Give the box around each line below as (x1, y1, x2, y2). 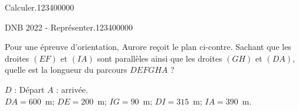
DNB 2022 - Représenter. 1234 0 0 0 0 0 (5, 21, 133, 33)
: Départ (14, 83, 45, 95)
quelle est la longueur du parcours (5, 63, 127, 76)
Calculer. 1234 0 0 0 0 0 (5, 1, 74, 13)
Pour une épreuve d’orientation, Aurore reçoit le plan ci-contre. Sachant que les (5, 41, 291, 53)
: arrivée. (56, 83, 88, 95)
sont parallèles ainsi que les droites (97, 52, 222, 64)
